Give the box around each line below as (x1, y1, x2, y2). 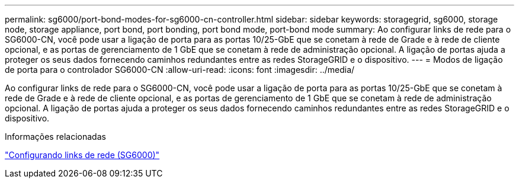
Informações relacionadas (5, 131, 106, 142)
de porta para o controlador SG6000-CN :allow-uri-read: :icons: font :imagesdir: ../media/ (5, 65, 355, 75)
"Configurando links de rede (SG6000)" (5, 150, 160, 160)
